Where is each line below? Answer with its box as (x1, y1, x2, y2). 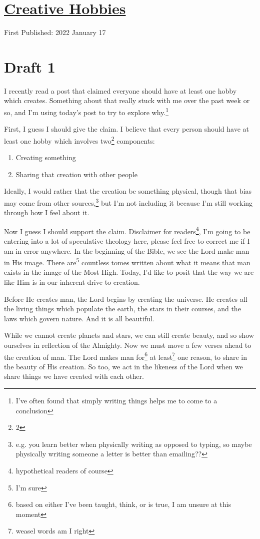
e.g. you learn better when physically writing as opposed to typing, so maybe (15, 438, 252, 449)
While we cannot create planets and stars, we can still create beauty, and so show (4, 330, 254, 340)
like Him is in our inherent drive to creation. (4, 277, 140, 287)
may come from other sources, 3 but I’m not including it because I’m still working (4, 196, 253, 208)
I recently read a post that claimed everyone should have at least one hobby (4, 85, 237, 96)
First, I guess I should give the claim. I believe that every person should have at (4, 124, 249, 134)
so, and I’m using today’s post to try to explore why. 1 (4, 106, 169, 117)
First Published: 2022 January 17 (4, 27, 106, 38)
